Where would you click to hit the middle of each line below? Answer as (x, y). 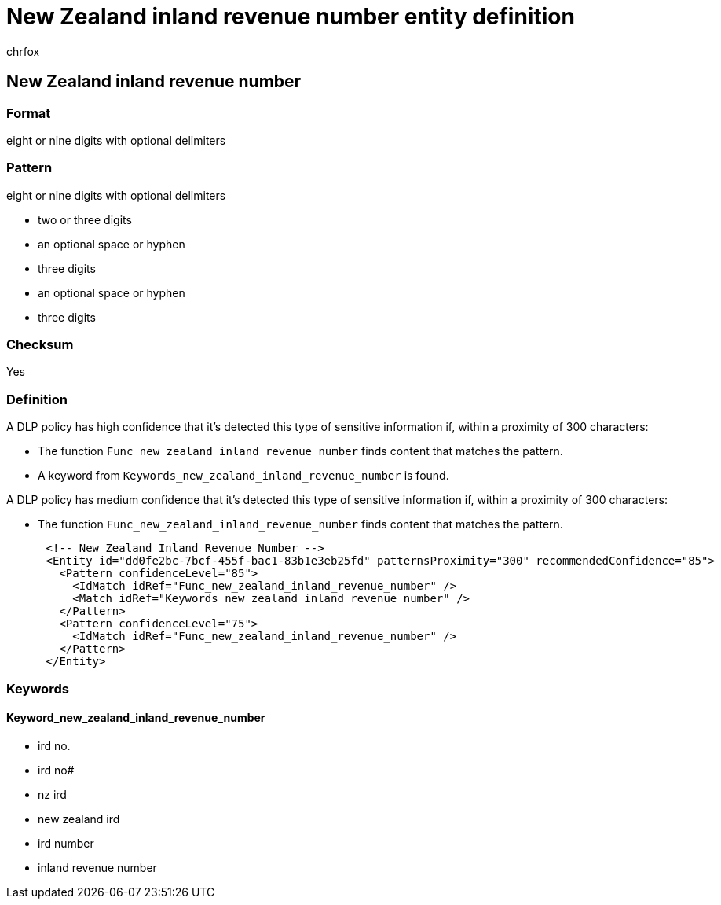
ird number (66, 843)
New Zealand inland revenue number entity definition (291, 17)
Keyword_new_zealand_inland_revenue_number (136, 718)
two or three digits (85, 219)
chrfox (23, 51)
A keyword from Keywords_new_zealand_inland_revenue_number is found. (243, 476)
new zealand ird (79, 819)
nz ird (52, 794)
